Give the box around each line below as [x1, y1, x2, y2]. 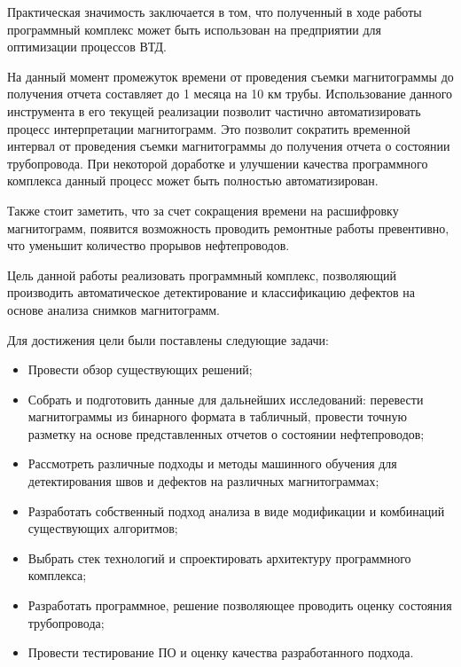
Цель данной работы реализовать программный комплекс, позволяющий [7, 265, 397, 284]
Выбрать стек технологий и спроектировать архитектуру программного [27, 548, 411, 567]
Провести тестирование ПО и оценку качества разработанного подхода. [27, 643, 414, 662]
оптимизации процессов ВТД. [7, 37, 167, 56]
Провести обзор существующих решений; [27, 360, 253, 379]
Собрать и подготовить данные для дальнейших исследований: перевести [27, 389, 424, 408]
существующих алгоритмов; [27, 519, 178, 538]
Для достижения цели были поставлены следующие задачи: [7, 330, 329, 349]
